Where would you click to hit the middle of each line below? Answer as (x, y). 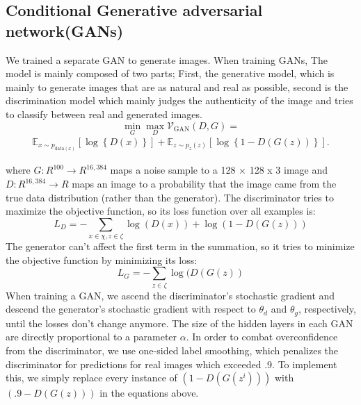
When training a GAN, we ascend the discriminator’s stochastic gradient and (170, 295)
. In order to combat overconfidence (262, 337)
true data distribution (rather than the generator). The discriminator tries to (170, 197)
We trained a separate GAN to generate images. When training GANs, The (167, 59)
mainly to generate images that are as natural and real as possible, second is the (177, 86)
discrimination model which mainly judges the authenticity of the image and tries (179, 100)
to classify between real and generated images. (104, 114)
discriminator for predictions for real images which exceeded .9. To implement (171, 364)
